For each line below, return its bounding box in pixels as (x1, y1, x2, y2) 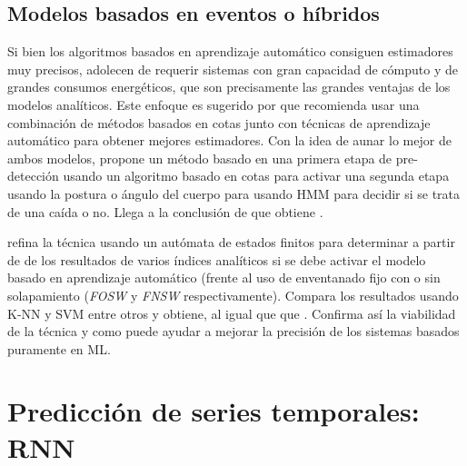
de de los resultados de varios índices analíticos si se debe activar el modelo (7, 250, 426, 269)
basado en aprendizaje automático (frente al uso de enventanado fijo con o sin (7, 268, 441, 287)
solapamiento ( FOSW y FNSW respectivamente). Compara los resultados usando (7, 285, 459, 304)
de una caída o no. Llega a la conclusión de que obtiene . (7, 202, 323, 221)
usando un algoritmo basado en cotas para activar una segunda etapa (63, 166, 450, 185)
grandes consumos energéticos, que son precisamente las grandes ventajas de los (7, 77, 451, 96)
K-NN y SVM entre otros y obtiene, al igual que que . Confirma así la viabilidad (7, 303, 456, 322)
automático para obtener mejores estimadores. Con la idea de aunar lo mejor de (7, 131, 452, 150)
